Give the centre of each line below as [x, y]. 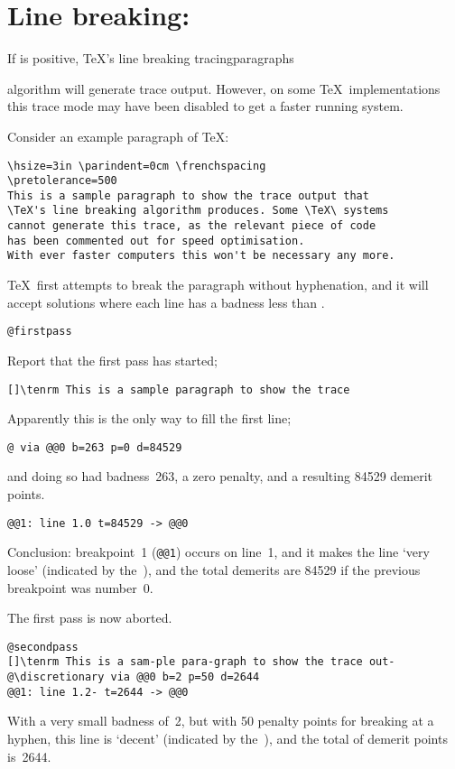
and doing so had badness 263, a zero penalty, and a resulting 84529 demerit [220, 476]
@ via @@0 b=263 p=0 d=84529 [95, 447]
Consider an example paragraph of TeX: [118, 136]
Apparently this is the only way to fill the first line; [149, 418]
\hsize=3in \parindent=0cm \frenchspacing [137, 166]
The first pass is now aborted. [90, 618]
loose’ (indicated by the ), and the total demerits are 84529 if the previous [214, 569]
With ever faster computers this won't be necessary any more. [201, 256]
